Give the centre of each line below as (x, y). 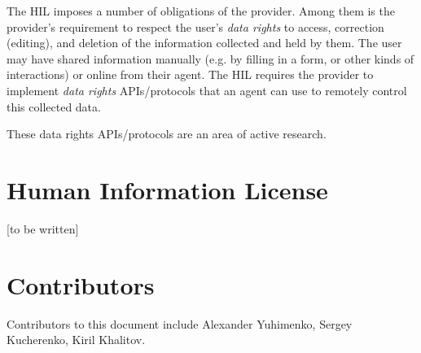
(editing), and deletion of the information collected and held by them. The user (204, 43)
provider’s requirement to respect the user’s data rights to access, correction (195, 26)
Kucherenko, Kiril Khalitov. (76, 340)
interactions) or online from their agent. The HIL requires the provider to (190, 74)
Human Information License (167, 189)
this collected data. (54, 106)
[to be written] (43, 228)
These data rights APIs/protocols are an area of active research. (167, 134)
